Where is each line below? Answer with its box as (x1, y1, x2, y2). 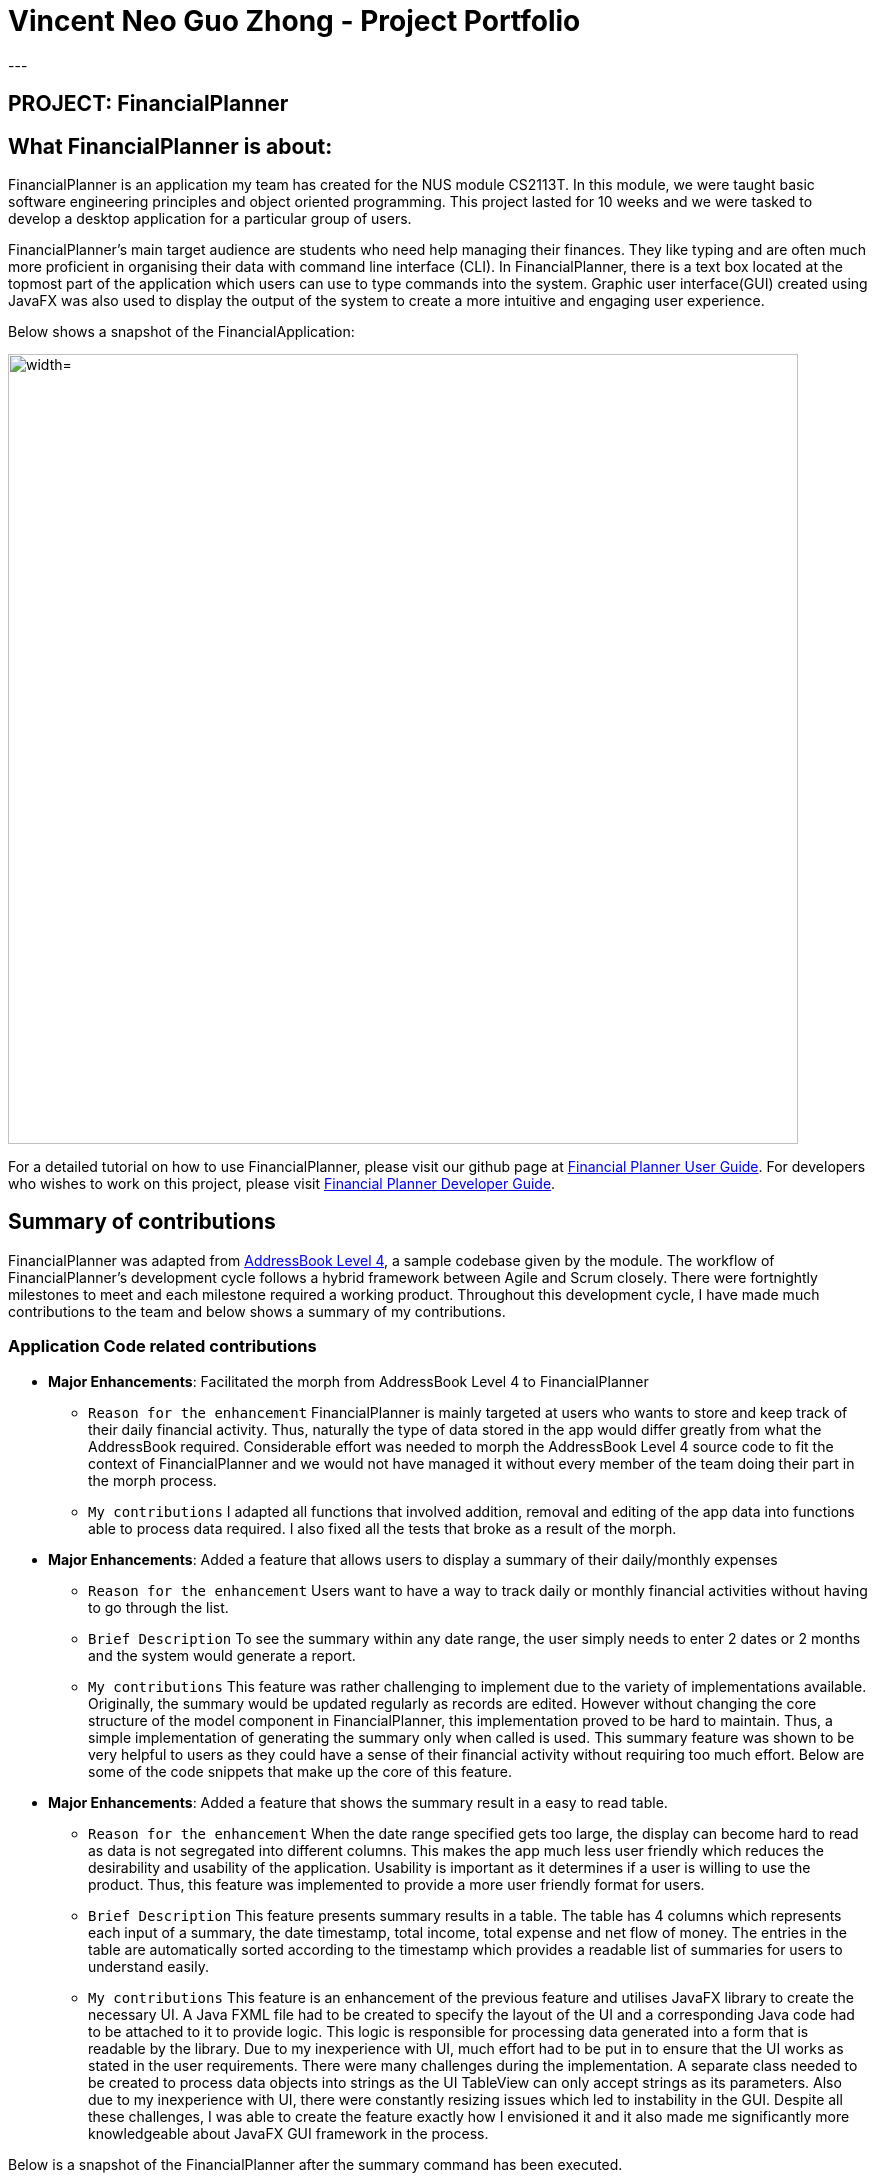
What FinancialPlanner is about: (8, 133, 333, 159)
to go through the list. (88, 1598, 229, 1616)
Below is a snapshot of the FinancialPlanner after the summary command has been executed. (8, 2155, 623, 2173)
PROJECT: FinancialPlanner (8, 91, 289, 117)
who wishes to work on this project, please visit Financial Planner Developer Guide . (8, 1175, 556, 1193)
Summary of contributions (8, 1209, 276, 1235)
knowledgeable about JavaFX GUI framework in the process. (88, 2124, 489, 2142)
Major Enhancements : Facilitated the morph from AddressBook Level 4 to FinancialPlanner (48, 1372, 649, 1390)
